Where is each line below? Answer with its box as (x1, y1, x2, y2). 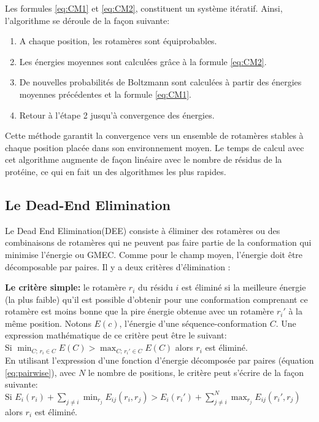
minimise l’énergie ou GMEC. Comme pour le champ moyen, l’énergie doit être (5, 248, 303, 260)
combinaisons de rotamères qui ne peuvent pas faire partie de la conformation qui (5, 236, 312, 249)
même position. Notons (5, 316, 91, 329)
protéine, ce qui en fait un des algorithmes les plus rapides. (5, 165, 226, 178)
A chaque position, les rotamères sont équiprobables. (19, 34, 217, 47)
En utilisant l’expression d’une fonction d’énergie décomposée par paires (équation (5, 354, 314, 367)
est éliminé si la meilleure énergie (182, 281, 306, 294)
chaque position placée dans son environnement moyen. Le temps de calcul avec (5, 141, 304, 154)
